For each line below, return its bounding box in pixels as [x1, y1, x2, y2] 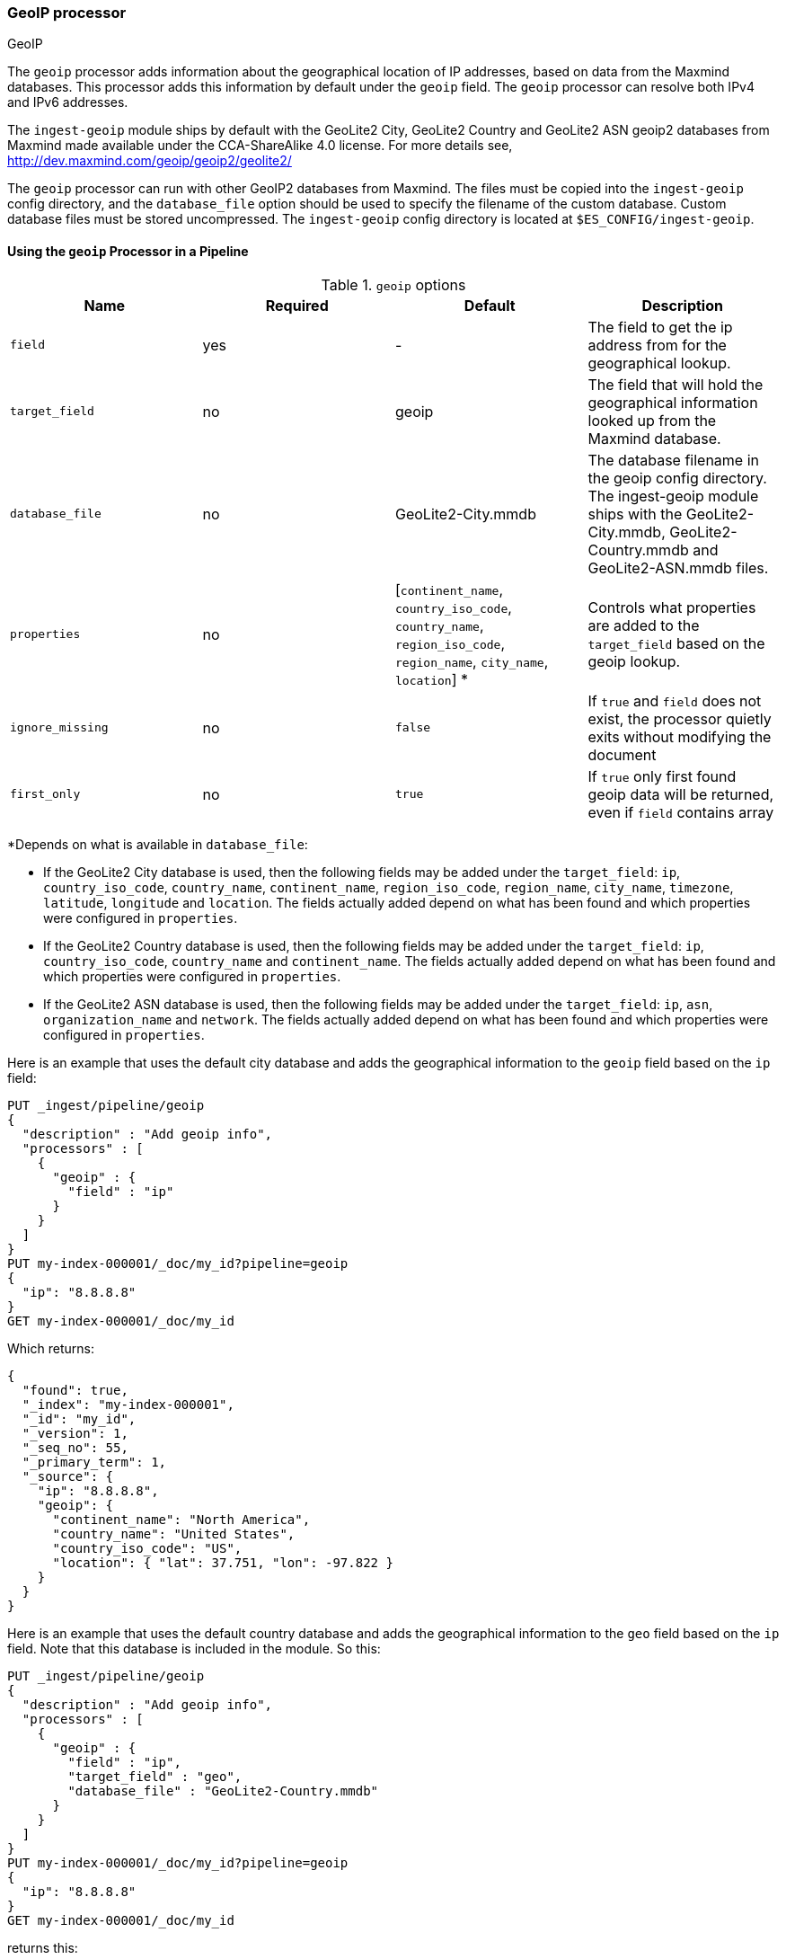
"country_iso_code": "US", [52, 1540, 243, 1556]
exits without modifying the [587, 727, 772, 746]
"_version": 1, [22, 1425, 128, 1440]
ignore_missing [10, 721, 109, 735]
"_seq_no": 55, [22, 1440, 128, 1455]
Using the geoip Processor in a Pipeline [7, 243, 249, 259]
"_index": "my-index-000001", [22, 1396, 234, 1412]
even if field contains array [587, 802, 774, 821]
